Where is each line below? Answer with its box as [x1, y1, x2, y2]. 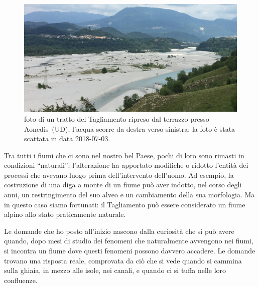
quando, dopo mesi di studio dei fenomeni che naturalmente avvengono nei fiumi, [4, 235, 253, 246]
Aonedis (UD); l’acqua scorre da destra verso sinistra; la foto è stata [24, 123, 235, 134]
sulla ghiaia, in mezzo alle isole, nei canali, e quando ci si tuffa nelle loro [4, 265, 226, 275]
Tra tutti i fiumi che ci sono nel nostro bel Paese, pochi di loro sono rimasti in [4, 150, 244, 160]
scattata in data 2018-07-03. [24, 133, 110, 144]
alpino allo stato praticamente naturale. [4, 209, 126, 219]
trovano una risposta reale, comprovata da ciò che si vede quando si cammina [4, 255, 242, 265]
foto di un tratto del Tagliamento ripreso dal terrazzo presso [24, 113, 209, 124]
